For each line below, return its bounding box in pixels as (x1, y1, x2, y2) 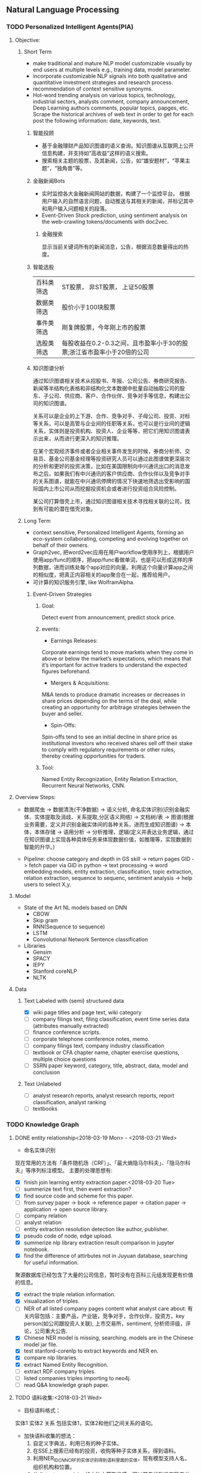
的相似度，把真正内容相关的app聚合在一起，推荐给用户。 (32, 571, 173, 578)
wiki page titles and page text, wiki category (32, 1009, 142, 1016)
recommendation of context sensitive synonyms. (32, 85, 153, 92)
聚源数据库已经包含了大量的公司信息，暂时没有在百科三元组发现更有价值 (14, 1271, 193, 1278)
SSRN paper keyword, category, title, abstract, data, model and (32, 1062, 188, 1069)
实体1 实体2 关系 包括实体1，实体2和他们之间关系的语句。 (14, 1419, 157, 1426)
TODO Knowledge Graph (6, 1120, 80, 1129)
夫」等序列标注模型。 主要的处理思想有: (14, 1166, 112, 1173)
